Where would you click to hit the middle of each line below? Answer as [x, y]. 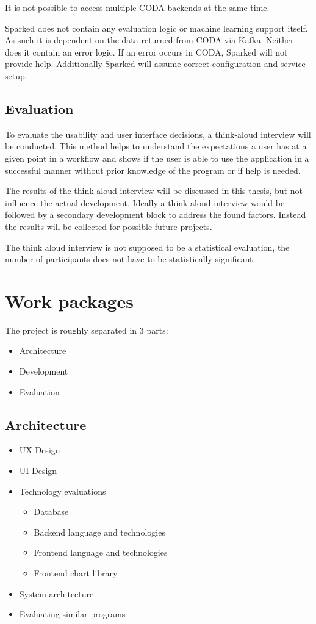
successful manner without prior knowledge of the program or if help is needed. [153, 170]
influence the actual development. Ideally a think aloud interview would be [145, 202]
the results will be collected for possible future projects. [109, 226]
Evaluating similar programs [72, 614]
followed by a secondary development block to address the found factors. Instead [156, 214]
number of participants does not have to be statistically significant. [130, 259]
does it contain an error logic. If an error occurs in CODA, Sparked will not [146, 52]
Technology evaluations [63, 491]
